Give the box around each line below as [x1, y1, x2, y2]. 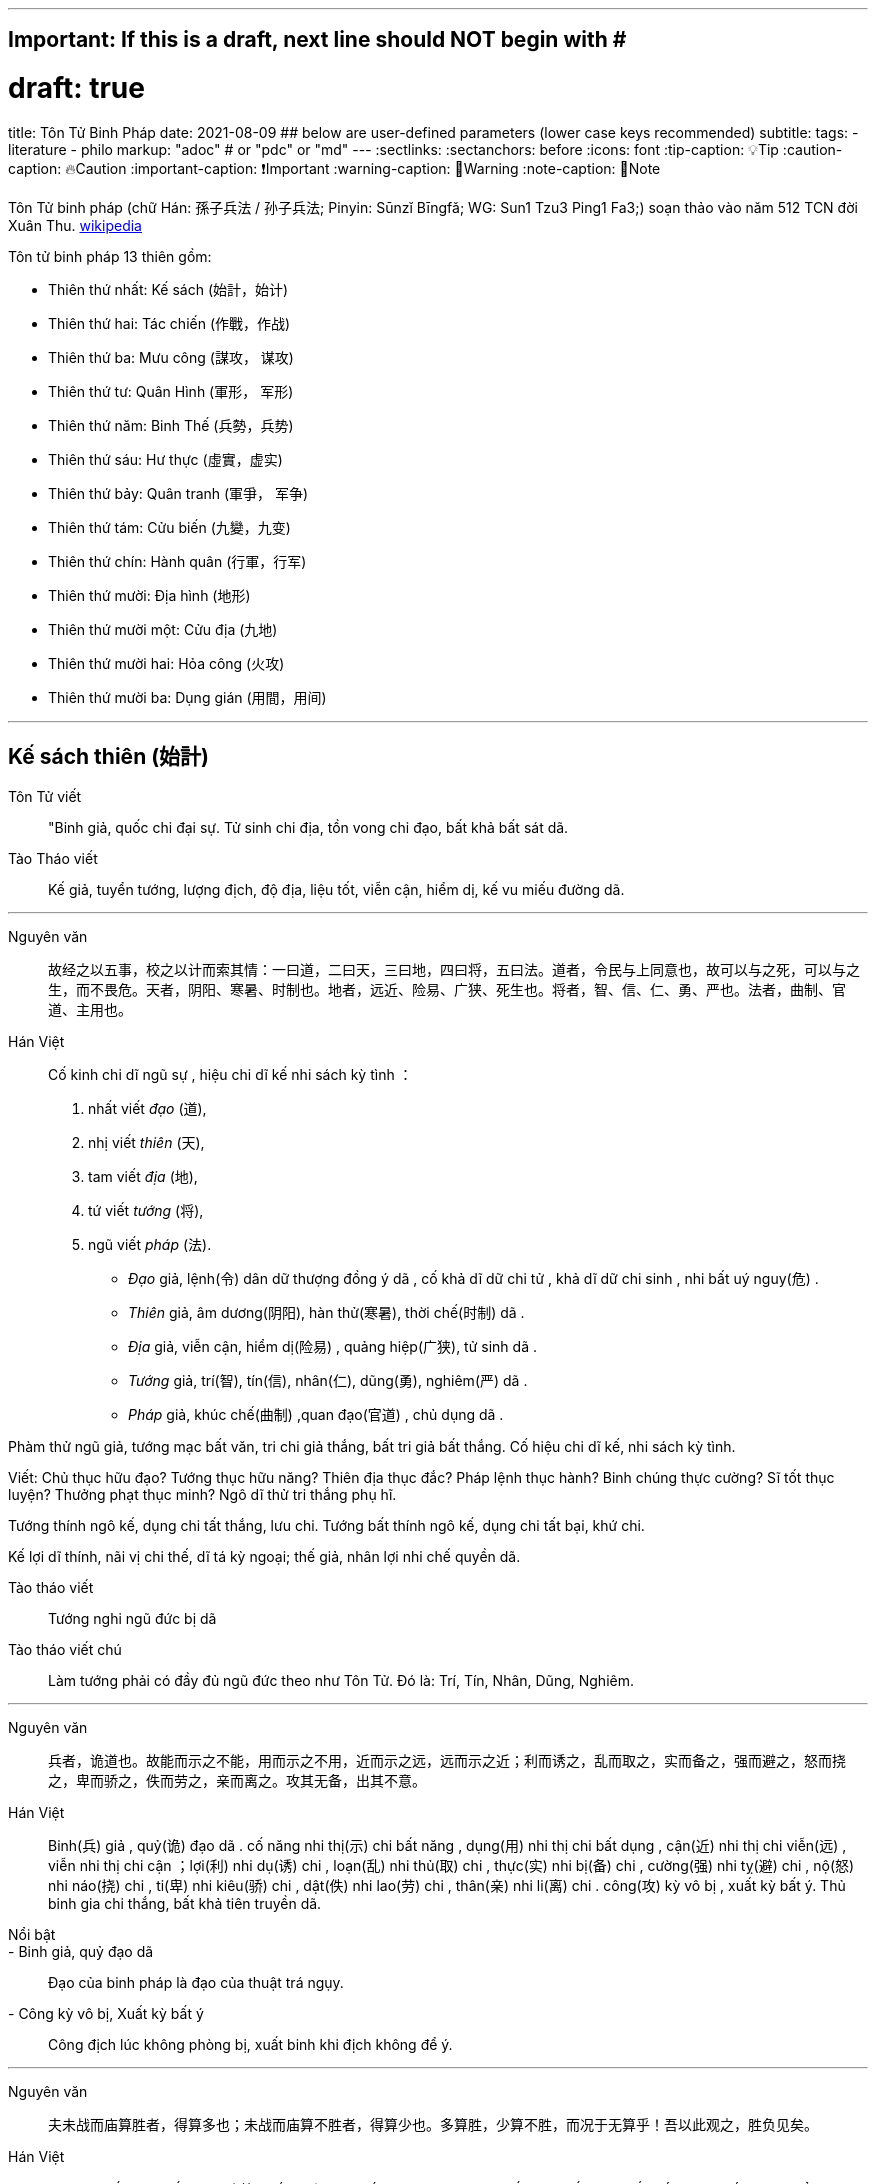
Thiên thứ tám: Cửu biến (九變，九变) [48, 518, 291, 536]
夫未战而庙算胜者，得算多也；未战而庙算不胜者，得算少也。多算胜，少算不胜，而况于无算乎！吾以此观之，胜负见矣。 [48, 2115, 818, 2133]
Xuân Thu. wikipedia [8, 216, 142, 234]
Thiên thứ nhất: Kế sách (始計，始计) [48, 280, 289, 298]
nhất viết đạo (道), [88, 1099, 207, 1117]
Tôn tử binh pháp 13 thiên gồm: [8, 247, 212, 265]
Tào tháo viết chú [8, 1640, 122, 1658]
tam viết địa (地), [88, 1167, 198, 1185]
